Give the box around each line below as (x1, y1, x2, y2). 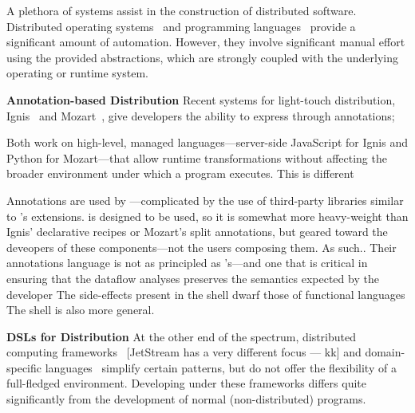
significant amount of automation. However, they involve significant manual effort (6, 33, 405, 50)
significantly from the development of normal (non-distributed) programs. (6, 391, 366, 407)
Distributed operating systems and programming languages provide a (6, 18, 356, 34)
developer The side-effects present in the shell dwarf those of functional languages (6, 285, 405, 302)
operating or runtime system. (6, 65, 148, 81)
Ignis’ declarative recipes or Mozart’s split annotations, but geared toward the (6, 223, 388, 240)
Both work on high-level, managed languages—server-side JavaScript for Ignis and (6, 134, 408, 151)
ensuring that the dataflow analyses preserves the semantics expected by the (6, 269, 379, 286)
